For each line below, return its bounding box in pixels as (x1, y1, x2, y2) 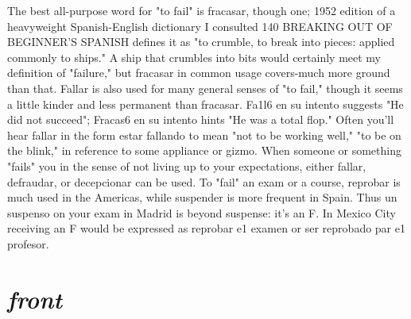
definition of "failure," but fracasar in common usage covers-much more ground (7, 64, 390, 81)
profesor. (7, 235, 49, 252)
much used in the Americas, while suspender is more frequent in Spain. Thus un (7, 189, 397, 206)
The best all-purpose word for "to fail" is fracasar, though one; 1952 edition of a (7, 2, 396, 18)
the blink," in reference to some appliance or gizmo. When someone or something (7, 142, 401, 159)
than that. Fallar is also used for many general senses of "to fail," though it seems (7, 79, 403, 96)
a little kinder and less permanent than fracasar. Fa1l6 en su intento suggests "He (7, 95, 404, 112)
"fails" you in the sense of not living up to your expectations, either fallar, (7, 157, 366, 174)
